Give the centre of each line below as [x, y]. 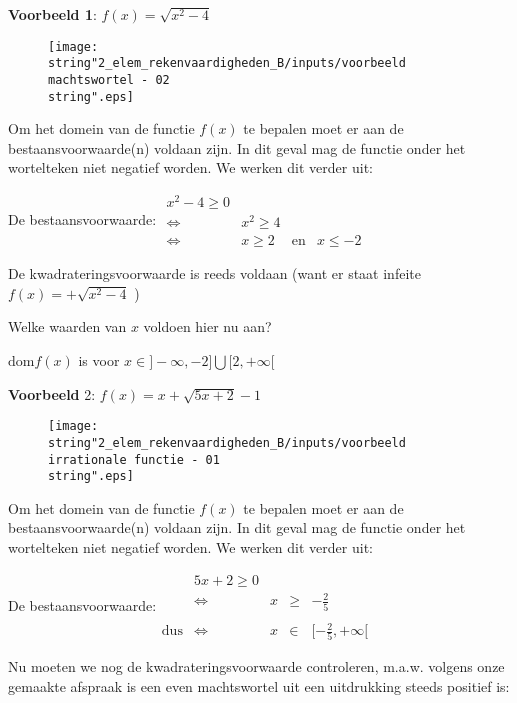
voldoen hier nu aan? [207, 326]
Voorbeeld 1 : [52, 14]
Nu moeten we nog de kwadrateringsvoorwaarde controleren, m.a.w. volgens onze [256, 666]
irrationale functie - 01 [134, 459]
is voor [99, 360]
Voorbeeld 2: [52, 393]
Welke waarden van [67, 326]
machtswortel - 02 [109, 79]
